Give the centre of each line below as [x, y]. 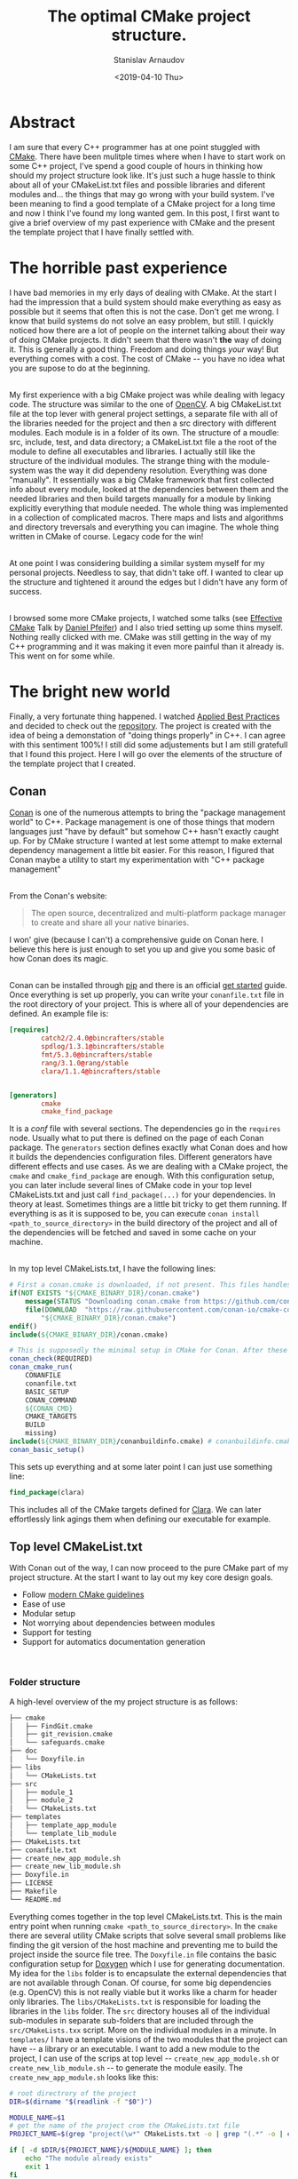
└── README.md [35, 1899]
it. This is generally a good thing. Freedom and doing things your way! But [144, 349]
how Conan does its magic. [59, 959]
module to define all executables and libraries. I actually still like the [132, 451]
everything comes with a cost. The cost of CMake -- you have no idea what [147, 358]
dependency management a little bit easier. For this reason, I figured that [142, 850]
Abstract [42, 122]
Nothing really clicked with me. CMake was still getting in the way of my [141, 636]
